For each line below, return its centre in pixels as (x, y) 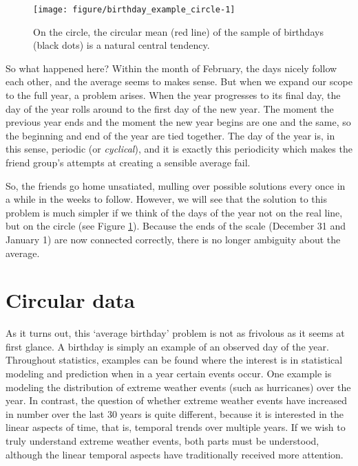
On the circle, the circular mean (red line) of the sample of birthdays (178, 31)
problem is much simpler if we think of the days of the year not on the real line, (174, 212)
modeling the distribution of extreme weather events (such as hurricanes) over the (178, 387)
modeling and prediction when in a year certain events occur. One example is (169, 374)
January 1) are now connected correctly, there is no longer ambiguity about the (173, 239)
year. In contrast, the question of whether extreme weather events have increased (176, 400)
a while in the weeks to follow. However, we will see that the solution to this (166, 199)
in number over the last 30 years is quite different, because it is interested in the (175, 413)
